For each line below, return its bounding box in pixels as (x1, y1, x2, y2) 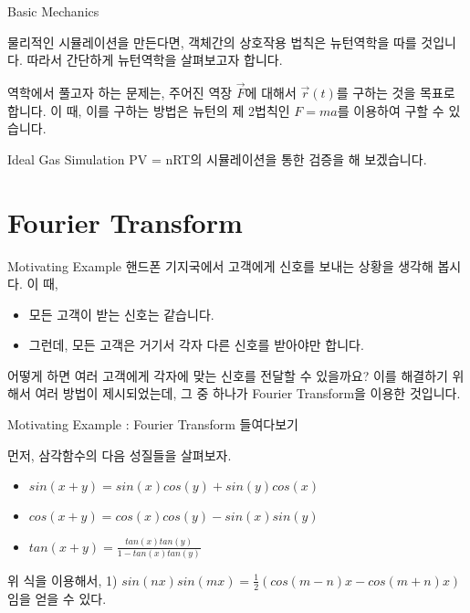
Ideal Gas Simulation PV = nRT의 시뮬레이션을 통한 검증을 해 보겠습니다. (7, 149, 427, 168)
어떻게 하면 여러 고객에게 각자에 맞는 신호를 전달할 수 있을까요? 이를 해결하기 (7, 365, 448, 385)
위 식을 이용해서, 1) (7, 570, 118, 589)
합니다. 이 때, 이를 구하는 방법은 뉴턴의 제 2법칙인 (7, 100, 290, 120)
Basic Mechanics (7, 2, 99, 20)
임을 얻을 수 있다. (7, 588, 107, 608)
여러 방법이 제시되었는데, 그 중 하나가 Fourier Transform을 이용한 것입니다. (35, 384, 461, 403)
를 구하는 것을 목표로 (336, 83, 455, 101)
